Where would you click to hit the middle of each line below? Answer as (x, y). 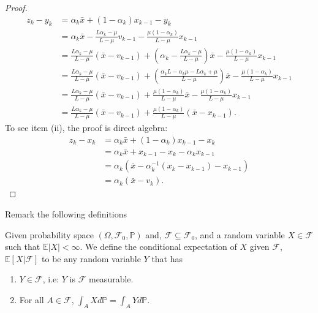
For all (32, 299)
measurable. (111, 279)
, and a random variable (240, 234)
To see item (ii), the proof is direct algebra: (86, 127)
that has (167, 258)
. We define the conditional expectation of (158, 247)
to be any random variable (91, 258)
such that (23, 247)
